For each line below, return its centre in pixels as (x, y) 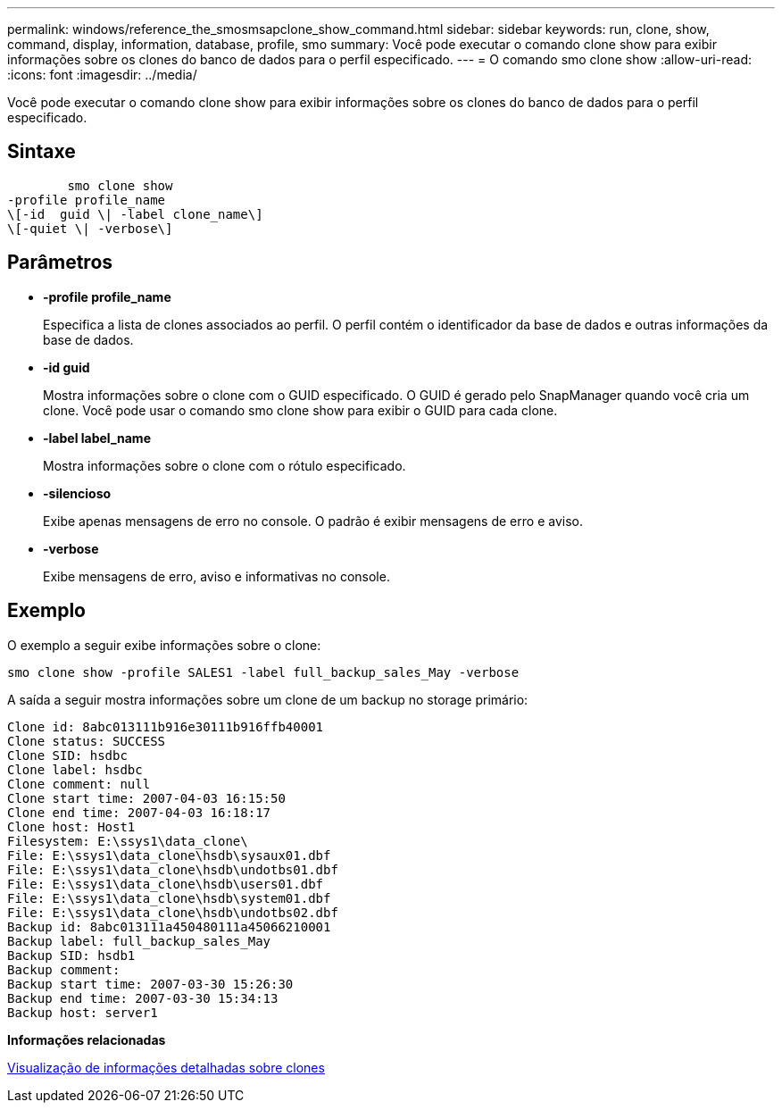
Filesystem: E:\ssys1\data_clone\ (128, 841)
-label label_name (97, 438)
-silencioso (77, 493)
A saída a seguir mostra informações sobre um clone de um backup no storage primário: (268, 699)
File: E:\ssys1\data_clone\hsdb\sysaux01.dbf (169, 855)
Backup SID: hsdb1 (71, 955)
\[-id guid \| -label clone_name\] (135, 214)
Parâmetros (60, 263)
